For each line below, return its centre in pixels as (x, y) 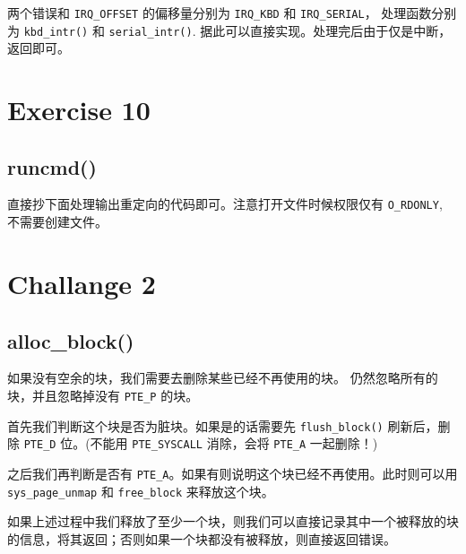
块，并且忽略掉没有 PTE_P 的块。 (103, 395)
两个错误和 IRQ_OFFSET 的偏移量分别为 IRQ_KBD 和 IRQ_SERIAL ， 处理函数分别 (232, 13)
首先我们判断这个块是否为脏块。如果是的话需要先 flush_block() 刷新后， (223, 425)
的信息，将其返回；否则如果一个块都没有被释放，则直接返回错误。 (202, 538)
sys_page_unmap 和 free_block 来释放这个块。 (141, 491)
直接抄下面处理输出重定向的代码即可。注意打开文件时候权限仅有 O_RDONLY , (225, 204)
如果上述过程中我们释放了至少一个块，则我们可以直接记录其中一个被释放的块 (233, 521)
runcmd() (52, 166)
